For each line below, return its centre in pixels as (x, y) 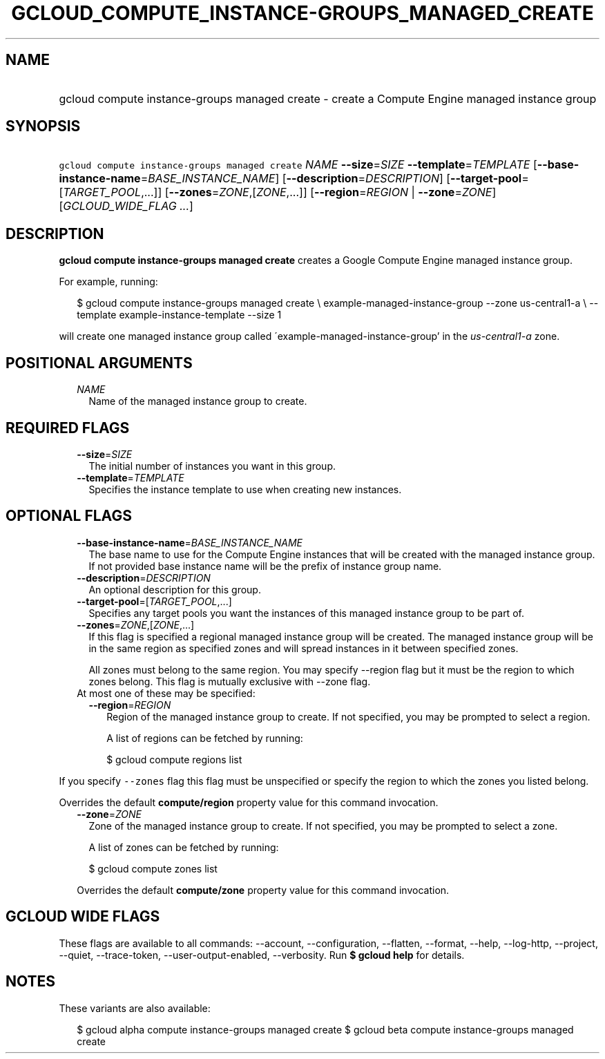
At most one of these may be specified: (166, 693)
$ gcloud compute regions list (174, 759)
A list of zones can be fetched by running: (184, 847)
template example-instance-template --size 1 (179, 315)
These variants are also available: (135, 1008)
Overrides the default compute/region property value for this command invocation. (249, 802)
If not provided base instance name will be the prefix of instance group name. (265, 566)
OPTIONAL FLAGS (69, 516)
